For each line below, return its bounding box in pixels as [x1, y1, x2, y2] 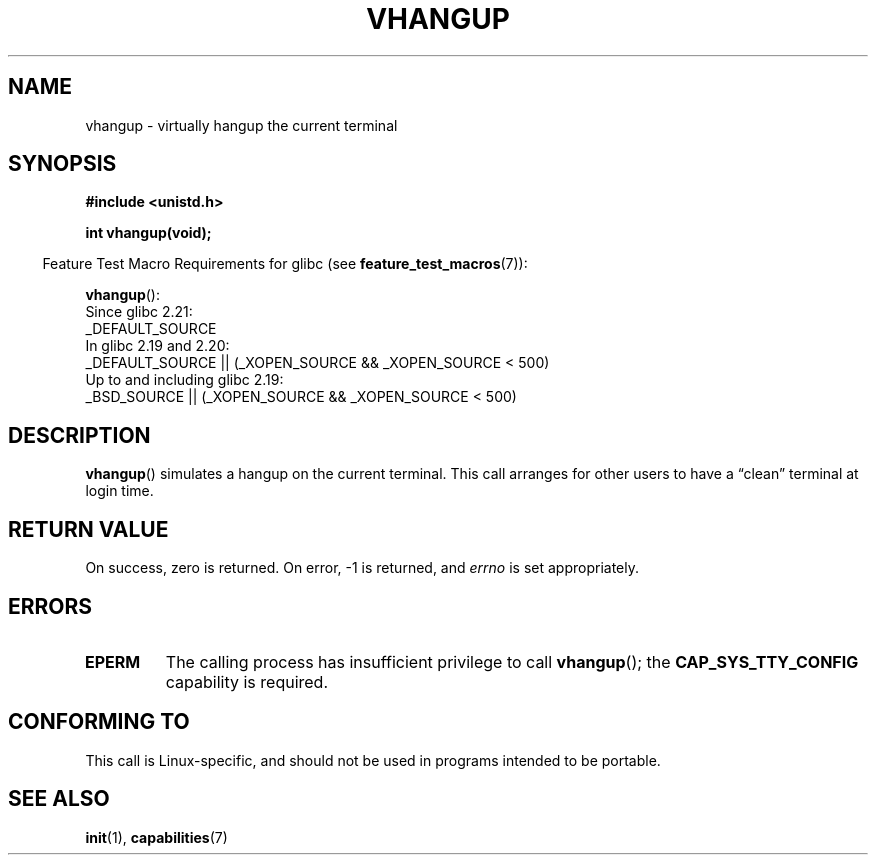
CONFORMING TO [8, 709, 190, 735]
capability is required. [165, 671, 329, 692]
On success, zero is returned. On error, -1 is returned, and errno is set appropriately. [85, 559, 639, 577]
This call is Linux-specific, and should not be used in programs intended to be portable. [85, 751, 661, 769]
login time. [85, 482, 154, 500]
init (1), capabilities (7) [85, 828, 228, 846]
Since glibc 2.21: [85, 303, 193, 321]
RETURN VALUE [8, 516, 169, 542]
